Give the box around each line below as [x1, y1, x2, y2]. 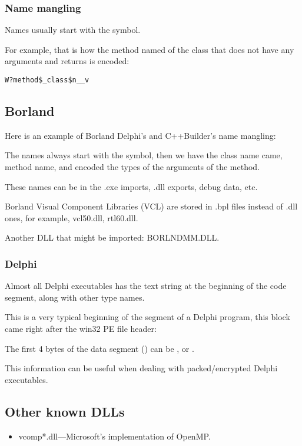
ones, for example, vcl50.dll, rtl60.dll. [5, 211, 138, 224]
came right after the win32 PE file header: [5, 322, 157, 335]
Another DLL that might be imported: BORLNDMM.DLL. [5, 231, 220, 244]
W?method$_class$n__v [5, 76, 89, 84]
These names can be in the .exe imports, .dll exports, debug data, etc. [5, 180, 258, 192]
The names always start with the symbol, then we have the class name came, [5, 149, 283, 161]
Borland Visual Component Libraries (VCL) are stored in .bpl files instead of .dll [5, 200, 298, 212]
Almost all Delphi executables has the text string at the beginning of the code [5, 279, 287, 292]
